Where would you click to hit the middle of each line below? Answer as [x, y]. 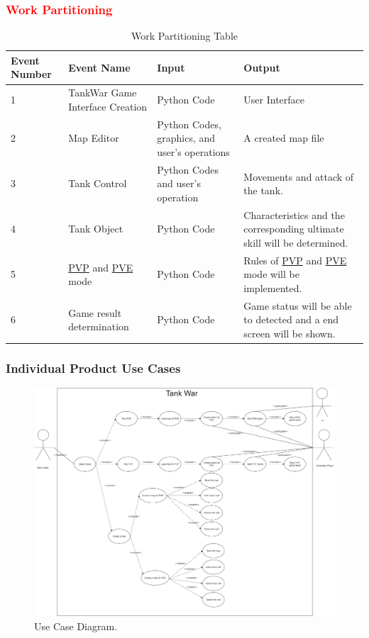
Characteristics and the [294, 214]
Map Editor [94, 138]
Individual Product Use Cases [93, 368]
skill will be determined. [296, 242]
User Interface [274, 100]
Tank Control [98, 183]
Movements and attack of [299, 176]
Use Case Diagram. [76, 626]
